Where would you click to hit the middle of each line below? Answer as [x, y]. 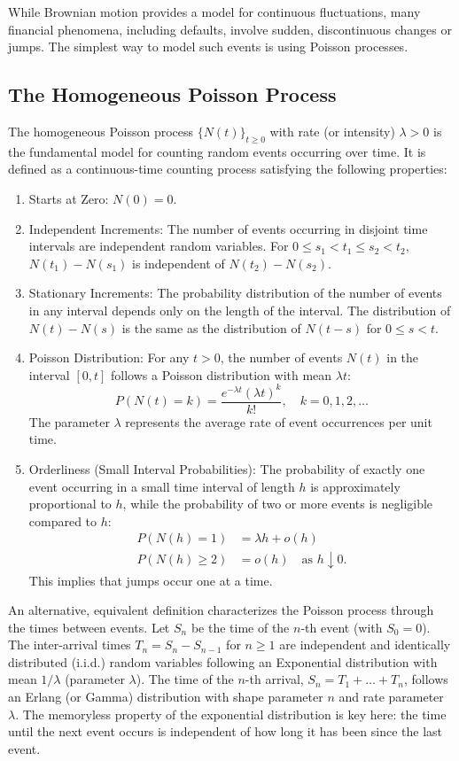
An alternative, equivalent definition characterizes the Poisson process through [221, 610]
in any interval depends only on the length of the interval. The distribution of [240, 310]
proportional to [70, 504]
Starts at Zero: [69, 198]
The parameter [69, 421]
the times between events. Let [89, 627]
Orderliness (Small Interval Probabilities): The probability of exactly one [227, 469]
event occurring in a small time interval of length [162, 486]
